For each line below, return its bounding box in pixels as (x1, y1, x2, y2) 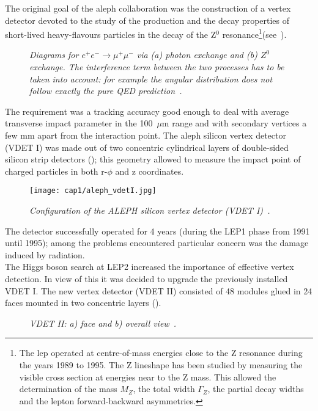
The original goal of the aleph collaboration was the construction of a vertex (5, 2, 291, 14)
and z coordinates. (115, 164, 184, 177)
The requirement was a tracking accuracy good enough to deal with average (5, 104, 289, 117)
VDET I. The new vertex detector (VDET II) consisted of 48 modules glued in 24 (5, 284, 312, 297)
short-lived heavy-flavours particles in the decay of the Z (5, 27, 216, 40)
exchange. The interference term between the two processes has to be (29, 60, 284, 73)
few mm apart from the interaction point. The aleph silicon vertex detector (5, 129, 286, 141)
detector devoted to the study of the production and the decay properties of (5, 13, 290, 26)
